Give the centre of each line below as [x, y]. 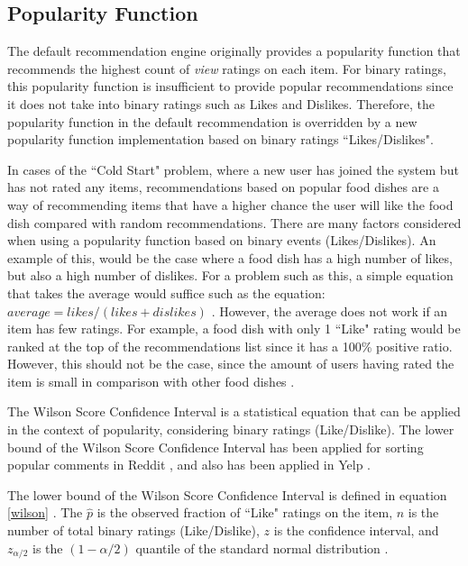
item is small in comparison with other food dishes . [151, 381]
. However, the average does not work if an [330, 310]
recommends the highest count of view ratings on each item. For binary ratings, [227, 68]
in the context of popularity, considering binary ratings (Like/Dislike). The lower [231, 429]
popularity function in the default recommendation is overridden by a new [212, 121]
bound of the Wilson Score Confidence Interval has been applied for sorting [216, 447]
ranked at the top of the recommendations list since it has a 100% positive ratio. [230, 346]
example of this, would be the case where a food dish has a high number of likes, [230, 257]
